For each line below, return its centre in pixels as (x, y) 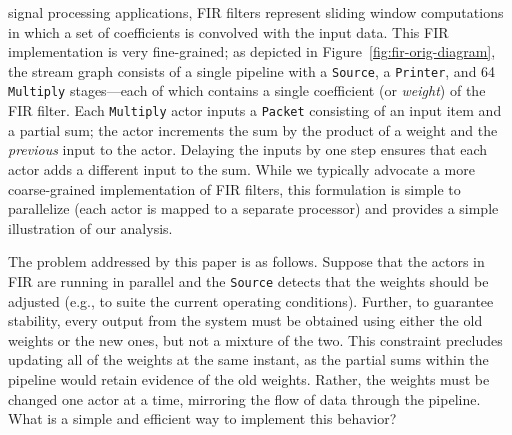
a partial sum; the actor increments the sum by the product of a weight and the (253, 129)
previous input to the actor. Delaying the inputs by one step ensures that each (248, 149)
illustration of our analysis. (90, 227)
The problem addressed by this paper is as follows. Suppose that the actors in (246, 261)
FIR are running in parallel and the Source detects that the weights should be (248, 280)
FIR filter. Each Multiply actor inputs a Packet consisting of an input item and (255, 110)
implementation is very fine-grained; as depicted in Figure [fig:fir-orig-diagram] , (252, 51)
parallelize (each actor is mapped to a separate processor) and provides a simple (253, 208)
